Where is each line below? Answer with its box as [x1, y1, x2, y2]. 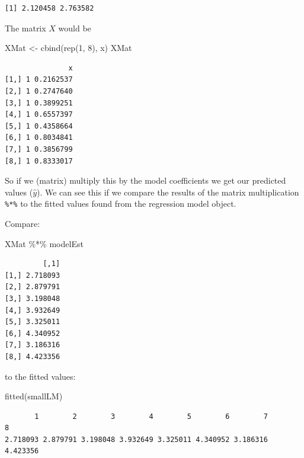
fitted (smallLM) [5, 390, 63, 402]
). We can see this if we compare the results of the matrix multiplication [37, 185, 299, 198]
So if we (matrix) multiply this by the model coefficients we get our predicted [5, 174, 286, 187]
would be [58, 21, 91, 34]
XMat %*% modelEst [5, 237, 84, 249]
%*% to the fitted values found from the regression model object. [5, 197, 236, 210]
